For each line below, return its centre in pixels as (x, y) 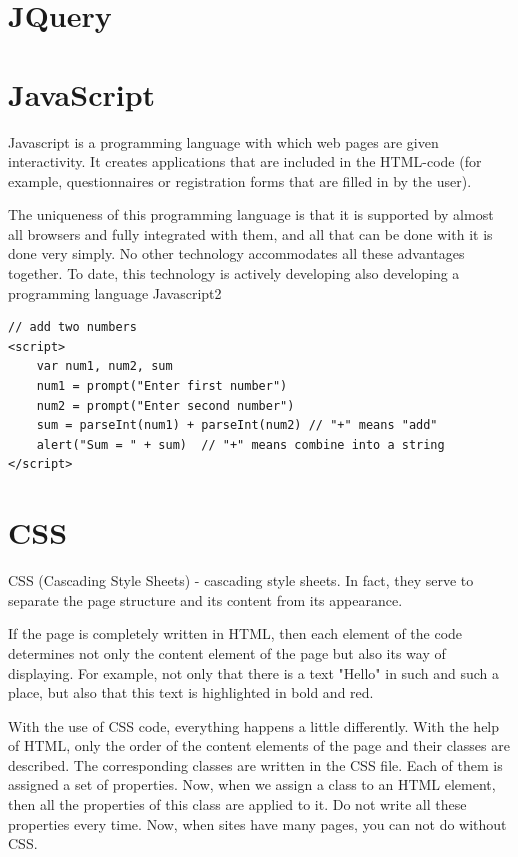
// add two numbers (72, 327)
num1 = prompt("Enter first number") (162, 386)
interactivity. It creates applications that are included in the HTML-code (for (245, 161)
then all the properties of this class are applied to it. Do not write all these (237, 804)
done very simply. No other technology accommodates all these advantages (236, 253)
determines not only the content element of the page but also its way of (227, 652)
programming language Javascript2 (115, 292)
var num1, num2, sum (104, 366)
